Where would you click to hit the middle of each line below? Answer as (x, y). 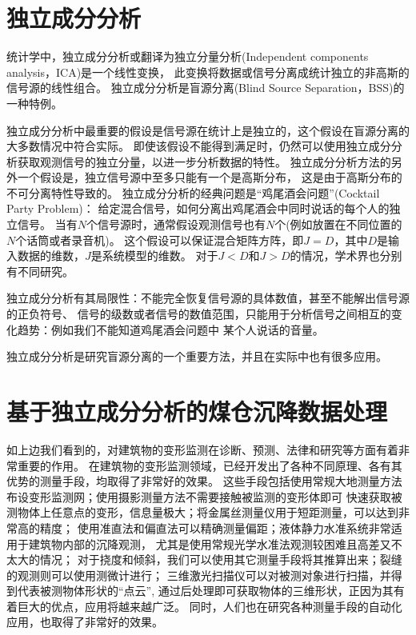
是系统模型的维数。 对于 (154, 256)
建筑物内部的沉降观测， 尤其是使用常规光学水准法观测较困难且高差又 (210, 543)
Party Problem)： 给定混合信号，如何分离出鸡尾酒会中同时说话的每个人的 (198, 208)
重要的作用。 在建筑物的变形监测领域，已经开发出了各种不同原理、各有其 (210, 465)
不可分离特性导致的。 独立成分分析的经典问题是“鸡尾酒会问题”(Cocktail (193, 192)
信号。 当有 (47, 224)
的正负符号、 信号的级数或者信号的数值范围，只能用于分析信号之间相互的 (199, 314)
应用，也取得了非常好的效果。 (85, 622)
